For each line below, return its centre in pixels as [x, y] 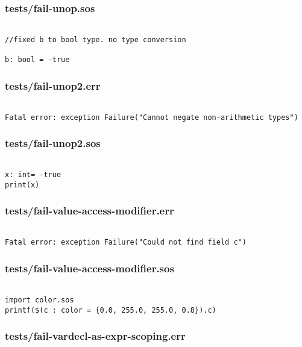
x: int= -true [33, 175]
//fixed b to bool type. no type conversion [96, 39]
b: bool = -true [37, 60]
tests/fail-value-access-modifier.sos [90, 268]
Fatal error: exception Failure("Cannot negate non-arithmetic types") [152, 117]
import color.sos [39, 300]
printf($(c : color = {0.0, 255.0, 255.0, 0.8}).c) [111, 310]
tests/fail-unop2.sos [53, 143]
